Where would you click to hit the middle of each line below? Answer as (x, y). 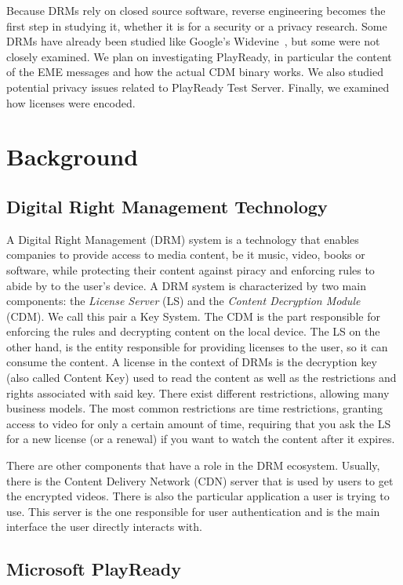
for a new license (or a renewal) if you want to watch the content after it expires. (201, 439)
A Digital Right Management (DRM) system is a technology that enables (183, 239)
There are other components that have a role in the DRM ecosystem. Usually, (193, 465)
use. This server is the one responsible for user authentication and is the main (193, 511)
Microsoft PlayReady (94, 569)
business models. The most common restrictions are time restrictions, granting (194, 408)
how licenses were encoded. (71, 102)
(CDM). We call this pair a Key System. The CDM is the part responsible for (193, 316)
